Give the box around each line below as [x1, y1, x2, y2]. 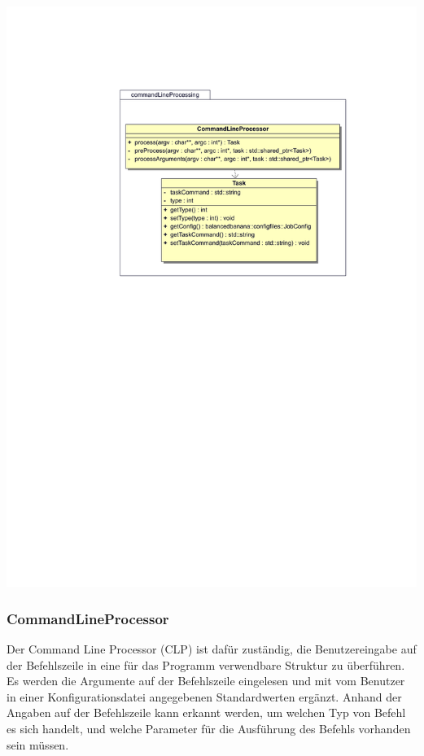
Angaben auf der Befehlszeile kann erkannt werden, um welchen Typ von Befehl [7, 704, 406, 721]
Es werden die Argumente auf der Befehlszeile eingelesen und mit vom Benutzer [7, 672, 405, 689]
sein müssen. [7, 736, 69, 753]
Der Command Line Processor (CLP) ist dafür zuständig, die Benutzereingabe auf [7, 640, 417, 657]
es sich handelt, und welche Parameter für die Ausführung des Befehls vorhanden [7, 719, 411, 736]
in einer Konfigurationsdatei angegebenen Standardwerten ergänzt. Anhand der [7, 688, 402, 705]
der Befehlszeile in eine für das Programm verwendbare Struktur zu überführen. [7, 656, 405, 673]
